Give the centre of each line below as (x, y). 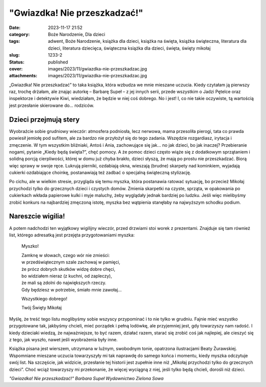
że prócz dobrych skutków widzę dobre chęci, (68, 269)
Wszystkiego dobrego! (44, 299)
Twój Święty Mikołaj (42, 308)
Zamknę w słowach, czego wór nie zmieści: (66, 255)
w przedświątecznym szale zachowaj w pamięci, (71, 262)
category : (19, 34)
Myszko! (30, 246)
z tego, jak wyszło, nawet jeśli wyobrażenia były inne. (63, 340)
